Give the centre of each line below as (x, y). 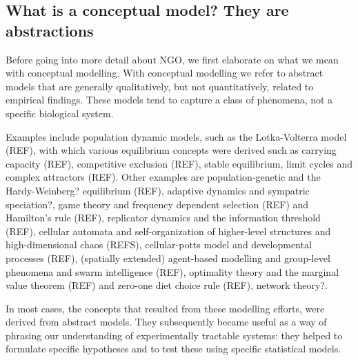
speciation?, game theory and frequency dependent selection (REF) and (157, 204)
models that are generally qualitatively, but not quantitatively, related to (160, 86)
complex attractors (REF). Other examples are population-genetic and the (163, 177)
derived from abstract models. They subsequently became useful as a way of (166, 322)
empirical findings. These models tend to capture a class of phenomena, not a (169, 100)
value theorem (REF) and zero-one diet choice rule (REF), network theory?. (167, 285)
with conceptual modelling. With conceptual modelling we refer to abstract (165, 73)
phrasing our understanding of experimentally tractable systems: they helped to (174, 335)
